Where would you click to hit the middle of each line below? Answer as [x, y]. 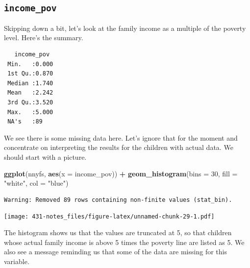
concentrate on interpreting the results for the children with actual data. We [119, 147]
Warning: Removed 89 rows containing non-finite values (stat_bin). [118, 200]
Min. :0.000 [30, 64]
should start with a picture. [45, 157]
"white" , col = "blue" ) [36, 183]
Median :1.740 [30, 83]
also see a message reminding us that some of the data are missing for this [115, 252]
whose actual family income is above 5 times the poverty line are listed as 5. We [124, 242]
